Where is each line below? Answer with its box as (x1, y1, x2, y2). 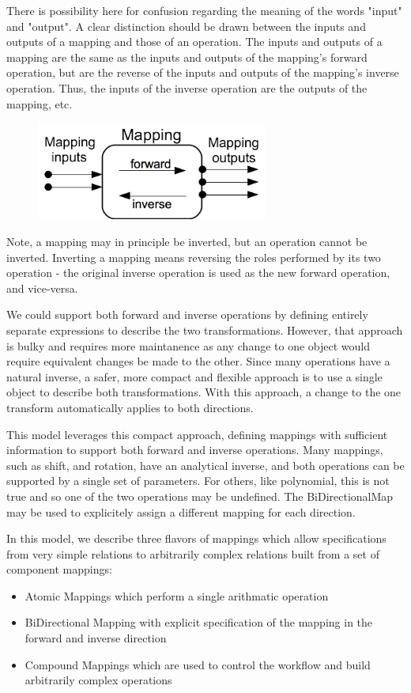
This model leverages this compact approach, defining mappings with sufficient (6, 426, 388, 442)
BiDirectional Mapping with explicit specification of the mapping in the (25, 614, 373, 631)
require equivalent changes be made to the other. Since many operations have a (6, 353, 390, 369)
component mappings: (6, 561, 112, 577)
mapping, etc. (6, 95, 73, 112)
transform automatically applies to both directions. (6, 399, 254, 415)
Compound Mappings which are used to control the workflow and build (25, 656, 371, 672)
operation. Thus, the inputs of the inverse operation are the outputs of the (6, 79, 368, 96)
